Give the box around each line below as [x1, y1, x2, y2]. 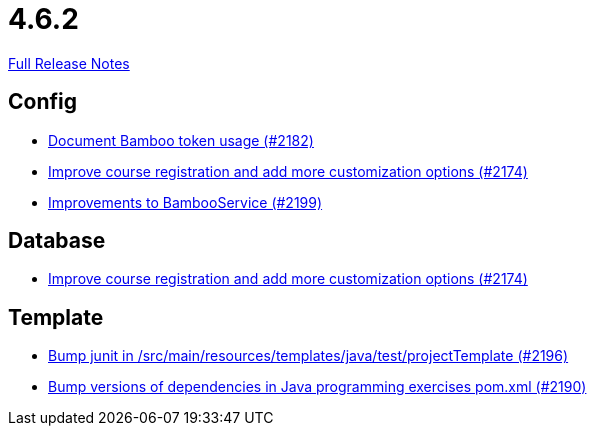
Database [8, 228, 106, 254]
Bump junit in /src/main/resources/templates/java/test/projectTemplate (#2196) [48, 347, 569, 365]
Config [8, 89, 77, 115]
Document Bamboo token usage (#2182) [48, 131, 314, 149]
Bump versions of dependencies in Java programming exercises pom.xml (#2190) [48, 378, 587, 396]
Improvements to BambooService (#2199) [48, 193, 323, 211]
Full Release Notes [8, 54, 130, 72]
